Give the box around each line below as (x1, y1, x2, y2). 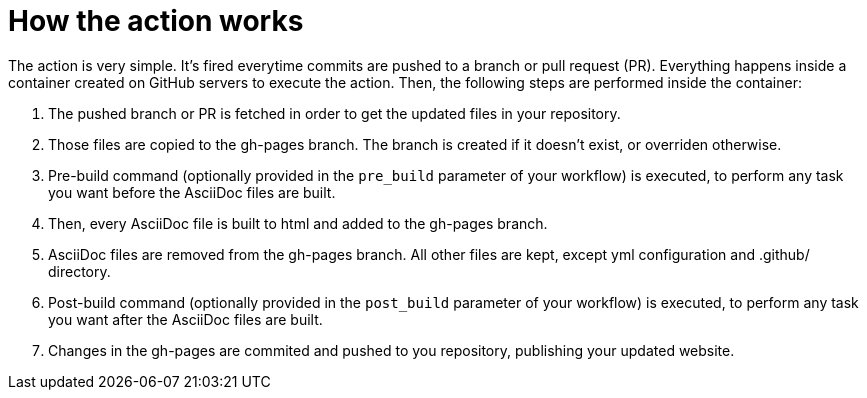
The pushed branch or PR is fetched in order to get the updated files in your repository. (48, 104, 621, 122)
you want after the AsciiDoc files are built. (48, 310, 323, 328)
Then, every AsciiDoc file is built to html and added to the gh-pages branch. (48, 214, 548, 232)
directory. (48, 262, 111, 280)
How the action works (8, 4, 304, 38)
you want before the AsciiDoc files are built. (48, 183, 336, 201)
